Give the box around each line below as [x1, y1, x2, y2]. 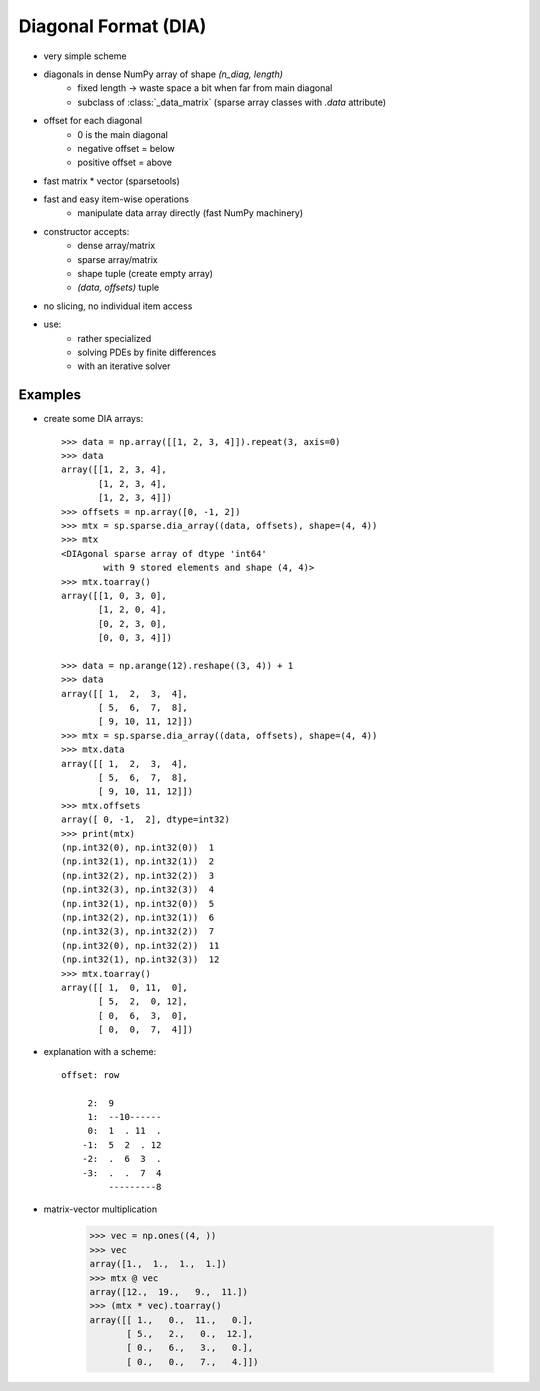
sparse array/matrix [77, 253, 159, 265]
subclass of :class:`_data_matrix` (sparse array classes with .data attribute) [77, 96, 387, 108]
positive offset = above [77, 156, 172, 169]
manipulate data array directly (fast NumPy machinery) [77, 207, 304, 219]
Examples [18, 386, 82, 404]
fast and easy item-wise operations [43, 193, 190, 205]
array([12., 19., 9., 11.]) [89, 1286, 249, 1297]
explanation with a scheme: [43, 1046, 157, 1058]
